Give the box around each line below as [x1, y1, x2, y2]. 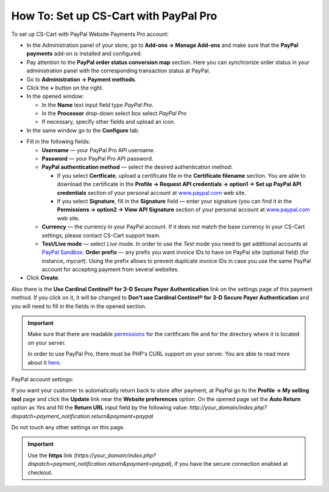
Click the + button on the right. [26, 84, 104, 91]
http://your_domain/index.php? [189, 404, 267, 411]
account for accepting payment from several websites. [41, 265, 179, 273]
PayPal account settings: [11, 376, 74, 383]
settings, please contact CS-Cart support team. [41, 231, 161, 239]
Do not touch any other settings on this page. [11, 423, 125, 430]
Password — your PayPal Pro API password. [41, 155, 154, 163]
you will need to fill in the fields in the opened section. [11, 302, 147, 310]
